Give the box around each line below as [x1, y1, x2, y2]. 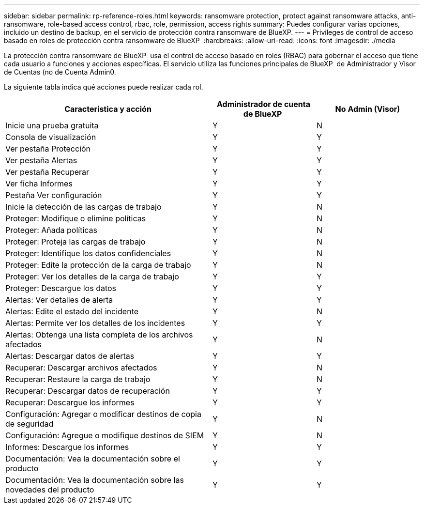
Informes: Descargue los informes [5, 442, 129, 452]
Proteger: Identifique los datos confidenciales [5, 248, 171, 258]
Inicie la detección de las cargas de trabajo [5, 202, 162, 212]
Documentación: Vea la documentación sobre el [5, 454, 180, 463]
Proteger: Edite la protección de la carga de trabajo [5, 260, 191, 270]
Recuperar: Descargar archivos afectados [5, 363, 157, 372]
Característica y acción [64, 104, 151, 114]
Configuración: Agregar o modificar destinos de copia [5, 409, 201, 419]
